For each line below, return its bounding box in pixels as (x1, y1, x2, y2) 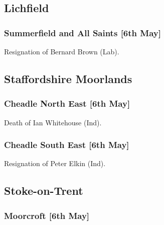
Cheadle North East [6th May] (4, 97, 130, 110)
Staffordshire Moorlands (4, 70, 132, 86)
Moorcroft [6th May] (4, 209, 90, 221)
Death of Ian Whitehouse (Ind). (4, 117, 102, 127)
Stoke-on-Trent (4, 183, 83, 198)
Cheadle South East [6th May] (4, 138, 129, 151)
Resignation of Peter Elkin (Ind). (4, 158, 106, 169)
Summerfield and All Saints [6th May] (4, 26, 161, 39)
